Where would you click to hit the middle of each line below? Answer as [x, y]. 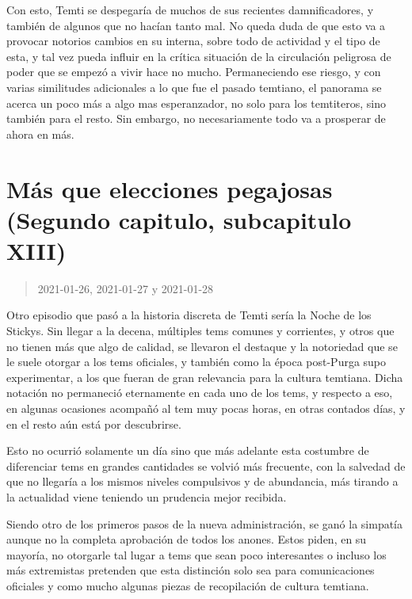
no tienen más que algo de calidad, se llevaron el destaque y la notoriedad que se [202, 346]
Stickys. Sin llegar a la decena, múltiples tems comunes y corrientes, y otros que [200, 331]
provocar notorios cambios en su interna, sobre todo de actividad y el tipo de [193, 41]
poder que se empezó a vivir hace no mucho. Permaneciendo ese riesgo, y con [194, 72]
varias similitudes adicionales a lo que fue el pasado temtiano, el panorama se [194, 87]
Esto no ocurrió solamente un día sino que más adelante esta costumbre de [188, 450]
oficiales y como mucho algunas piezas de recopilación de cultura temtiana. [188, 585]
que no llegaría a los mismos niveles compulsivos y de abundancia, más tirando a [202, 481]
